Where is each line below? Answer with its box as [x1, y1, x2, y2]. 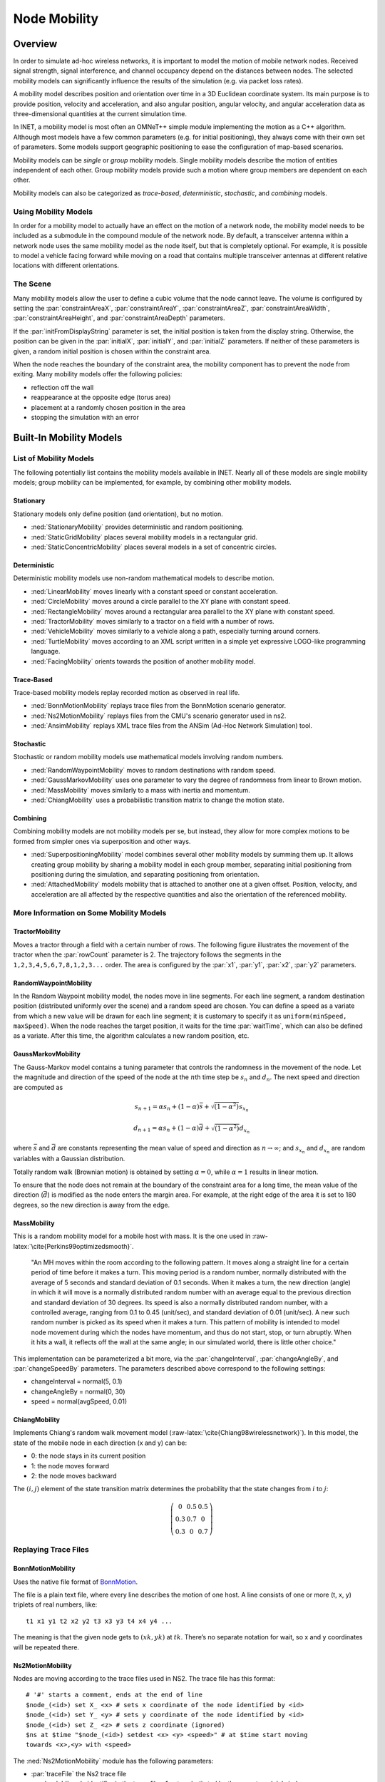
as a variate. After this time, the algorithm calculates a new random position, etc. [13, 1031, 250, 1040]
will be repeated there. [13, 1643, 80, 1652]
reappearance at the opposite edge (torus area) [31, 393, 171, 402]
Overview [13, 38, 58, 50]
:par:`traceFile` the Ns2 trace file [31, 1770, 127, 1778]
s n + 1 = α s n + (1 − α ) [134, 1102, 200, 1112]
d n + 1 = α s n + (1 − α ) [133, 1124, 200, 1133]
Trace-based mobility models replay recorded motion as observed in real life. [13, 688, 240, 696]
